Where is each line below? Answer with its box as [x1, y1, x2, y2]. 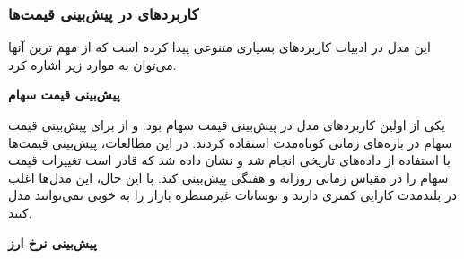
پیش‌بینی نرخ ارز [8, 233, 97, 252]
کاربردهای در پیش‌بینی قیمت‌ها [8, 2, 199, 24]
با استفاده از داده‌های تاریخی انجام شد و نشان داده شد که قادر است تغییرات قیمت [8, 151, 451, 169]
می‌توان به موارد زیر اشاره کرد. [8, 55, 177, 73]
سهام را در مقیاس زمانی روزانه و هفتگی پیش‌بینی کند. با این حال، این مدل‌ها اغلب [8, 168, 449, 186]
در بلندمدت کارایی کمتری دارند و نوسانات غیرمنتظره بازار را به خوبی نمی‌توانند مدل [8, 186, 457, 204]
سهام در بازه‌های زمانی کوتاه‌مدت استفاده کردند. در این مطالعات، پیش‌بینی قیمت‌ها [8, 133, 452, 151]
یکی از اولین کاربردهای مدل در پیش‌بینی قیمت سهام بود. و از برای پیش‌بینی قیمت [8, 116, 445, 134]
